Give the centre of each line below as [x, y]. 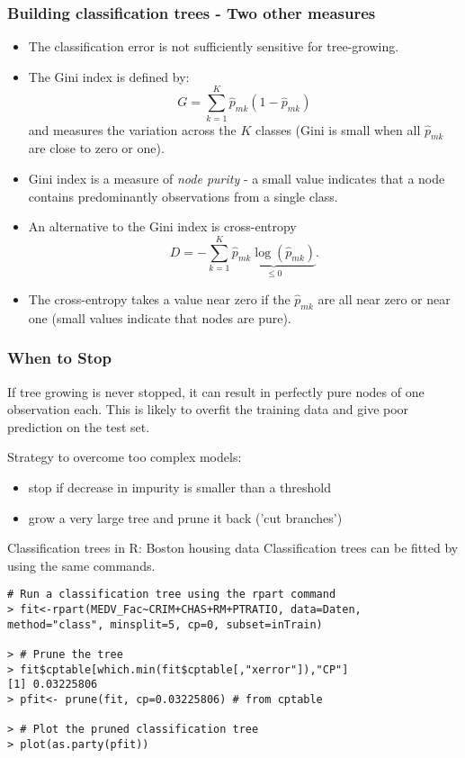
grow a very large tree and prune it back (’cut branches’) [185, 517]
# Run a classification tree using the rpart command [172, 595]
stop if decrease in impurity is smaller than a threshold [179, 487]
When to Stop [59, 358]
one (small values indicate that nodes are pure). [160, 317]
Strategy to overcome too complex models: [125, 457]
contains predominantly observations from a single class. [183, 196]
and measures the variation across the [132, 129]
